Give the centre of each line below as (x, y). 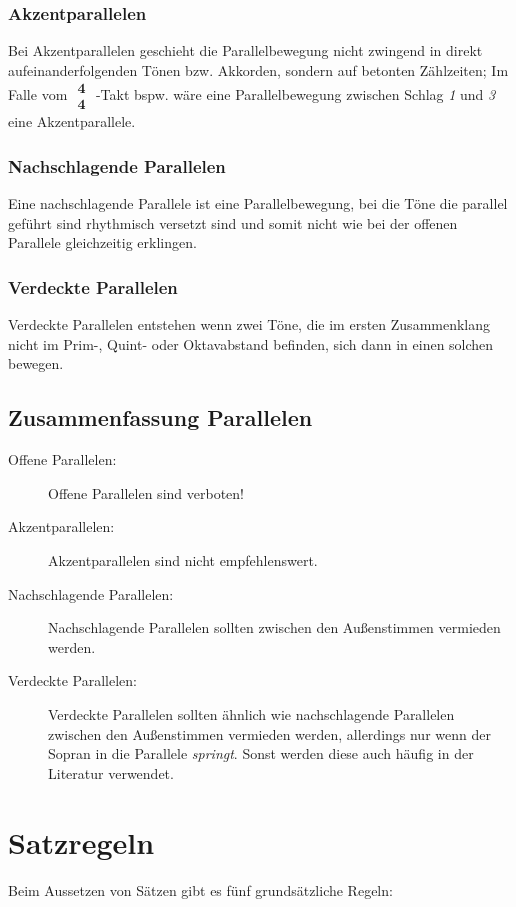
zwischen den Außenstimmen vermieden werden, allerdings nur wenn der (269, 733)
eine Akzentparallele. (72, 121)
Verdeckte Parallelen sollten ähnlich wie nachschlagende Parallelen (251, 714)
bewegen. (36, 363)
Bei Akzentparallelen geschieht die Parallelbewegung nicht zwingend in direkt (245, 50)
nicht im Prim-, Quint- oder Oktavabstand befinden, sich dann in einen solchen (251, 343)
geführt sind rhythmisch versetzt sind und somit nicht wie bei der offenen (233, 222)
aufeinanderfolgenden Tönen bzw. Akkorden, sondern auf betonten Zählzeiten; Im (258, 69)
